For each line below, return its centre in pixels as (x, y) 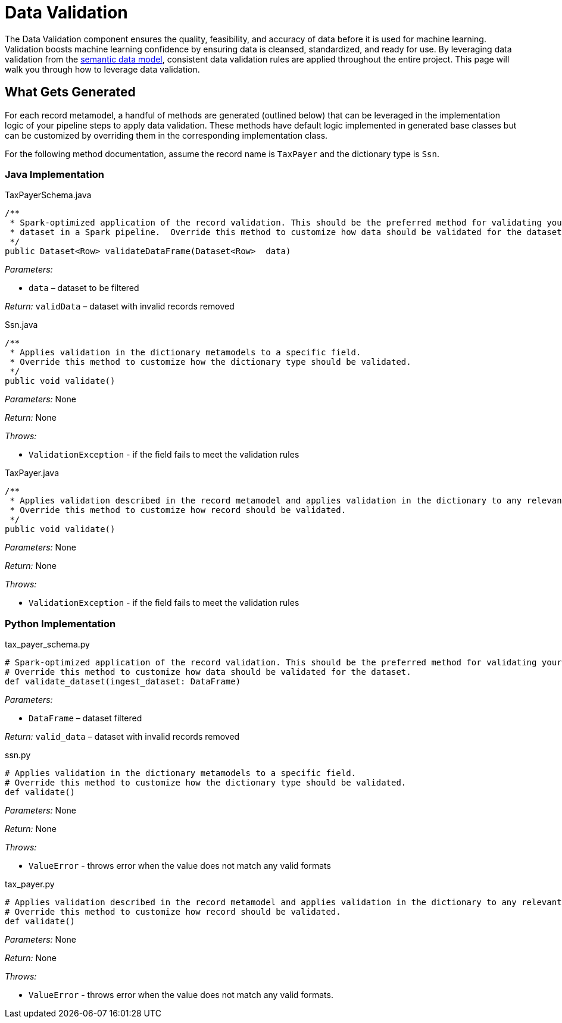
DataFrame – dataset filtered (85, 718)
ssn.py (18, 755)
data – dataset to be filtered (84, 288)
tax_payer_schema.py (47, 645)
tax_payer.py (30, 884)
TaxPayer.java (32, 473)
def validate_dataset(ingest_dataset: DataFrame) (123, 682)
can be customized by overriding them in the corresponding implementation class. (166, 135)
